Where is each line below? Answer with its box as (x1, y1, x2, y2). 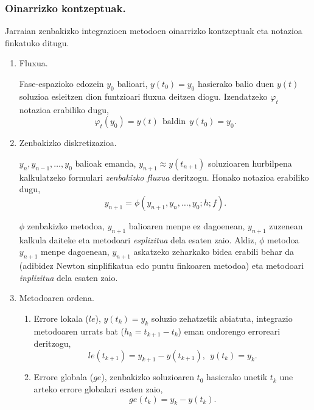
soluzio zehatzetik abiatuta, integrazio (151, 311, 293, 324)
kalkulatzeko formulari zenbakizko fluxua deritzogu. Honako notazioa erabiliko (19, 170, 309, 183)
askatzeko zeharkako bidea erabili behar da (133, 245, 295, 258)
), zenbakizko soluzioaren (101, 370, 194, 383)
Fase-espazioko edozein (19, 77, 104, 89)
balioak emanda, (75, 156, 136, 169)
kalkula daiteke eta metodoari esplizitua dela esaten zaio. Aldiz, (19, 233, 257, 246)
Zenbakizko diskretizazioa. (19, 136, 117, 149)
